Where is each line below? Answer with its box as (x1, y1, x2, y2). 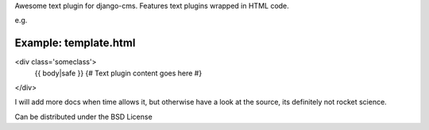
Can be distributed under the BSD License (14, 112, 153, 121)
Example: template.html (14, 36, 136, 50)
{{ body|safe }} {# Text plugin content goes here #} (34, 68, 203, 78)
